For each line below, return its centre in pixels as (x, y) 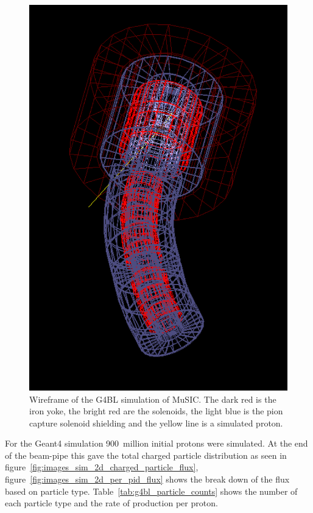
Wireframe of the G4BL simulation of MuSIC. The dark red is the (153, 399)
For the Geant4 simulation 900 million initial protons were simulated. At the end (156, 443)
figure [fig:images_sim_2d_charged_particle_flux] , (102, 467)
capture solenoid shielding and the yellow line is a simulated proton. (156, 423)
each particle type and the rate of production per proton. (111, 503)
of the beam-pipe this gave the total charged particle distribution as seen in (146, 455)
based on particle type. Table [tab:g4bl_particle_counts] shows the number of (151, 491)
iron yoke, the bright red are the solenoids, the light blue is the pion (156, 411)
